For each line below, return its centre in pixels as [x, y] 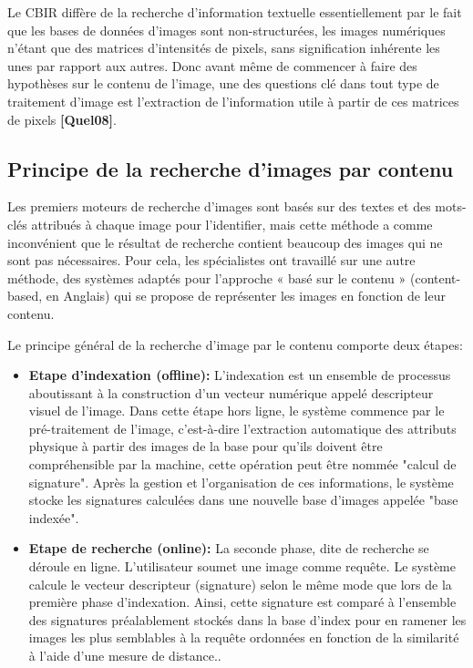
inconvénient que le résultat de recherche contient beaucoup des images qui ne [225, 242]
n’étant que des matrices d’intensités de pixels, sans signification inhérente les [224, 48]
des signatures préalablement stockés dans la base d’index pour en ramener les [247, 619]
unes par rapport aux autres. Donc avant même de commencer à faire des [212, 65]
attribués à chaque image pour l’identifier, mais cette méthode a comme [232, 224]
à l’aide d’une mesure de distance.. [125, 656]
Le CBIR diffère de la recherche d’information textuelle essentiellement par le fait [235, 12]
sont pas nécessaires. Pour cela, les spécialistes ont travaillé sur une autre [211, 260]
